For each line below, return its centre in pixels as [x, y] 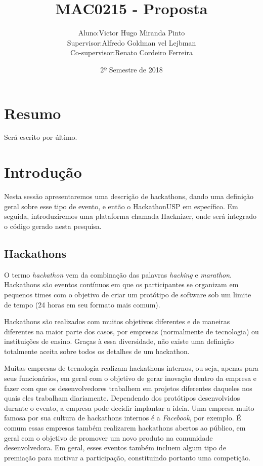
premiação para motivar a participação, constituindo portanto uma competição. [127, 457]
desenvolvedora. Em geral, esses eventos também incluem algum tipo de [115, 448]
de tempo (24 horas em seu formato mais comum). [82, 304]
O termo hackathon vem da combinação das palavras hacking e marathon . [118, 274]
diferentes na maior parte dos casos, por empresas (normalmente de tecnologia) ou [131, 331]
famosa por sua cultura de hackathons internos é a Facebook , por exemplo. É [123, 418]
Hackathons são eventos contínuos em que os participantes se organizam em [121, 284]
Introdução [43, 172]
